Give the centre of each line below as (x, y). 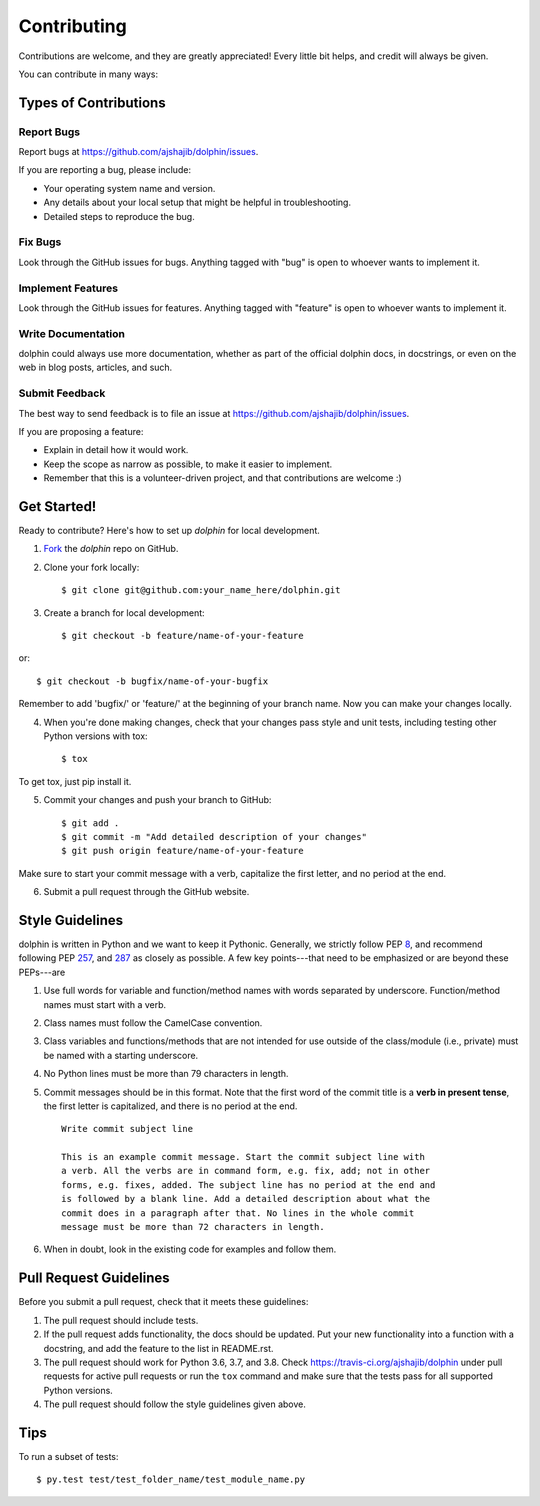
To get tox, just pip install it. (75, 781)
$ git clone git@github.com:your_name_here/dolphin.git (201, 590)
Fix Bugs (40, 242)
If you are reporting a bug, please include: (105, 170)
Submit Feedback (62, 393)
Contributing (72, 26)
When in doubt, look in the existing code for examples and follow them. (190, 1249)
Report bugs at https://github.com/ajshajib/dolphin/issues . (138, 152)
